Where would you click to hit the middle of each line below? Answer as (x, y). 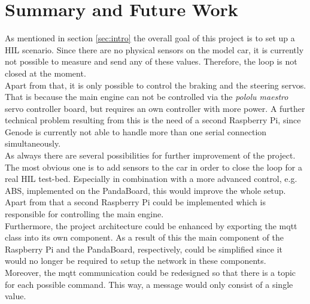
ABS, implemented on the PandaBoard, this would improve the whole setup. (145, 190)
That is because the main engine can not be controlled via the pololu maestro (147, 97)
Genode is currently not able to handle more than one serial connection (136, 131)
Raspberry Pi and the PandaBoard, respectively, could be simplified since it (144, 249)
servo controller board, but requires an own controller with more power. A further (155, 108)
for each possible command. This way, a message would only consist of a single (149, 284)
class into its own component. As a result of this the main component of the (144, 237)
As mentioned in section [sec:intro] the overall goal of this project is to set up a (150, 38)
